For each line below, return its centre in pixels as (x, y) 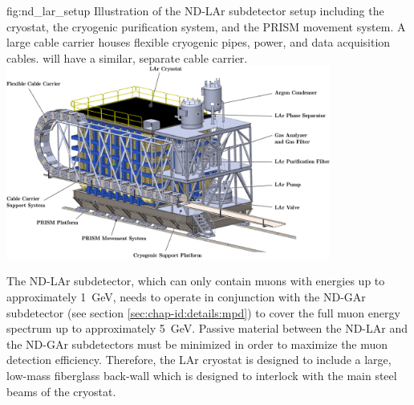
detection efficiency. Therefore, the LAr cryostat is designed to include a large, (199, 360)
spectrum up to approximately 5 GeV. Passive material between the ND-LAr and (207, 328)
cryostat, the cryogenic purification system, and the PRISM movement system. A (206, 26)
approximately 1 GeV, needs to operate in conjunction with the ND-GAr (186, 296)
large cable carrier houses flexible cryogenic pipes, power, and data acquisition (199, 42)
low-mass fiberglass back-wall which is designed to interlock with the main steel (202, 375)
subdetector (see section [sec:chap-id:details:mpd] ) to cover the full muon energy (203, 312)
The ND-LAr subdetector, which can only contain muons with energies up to (196, 281)
